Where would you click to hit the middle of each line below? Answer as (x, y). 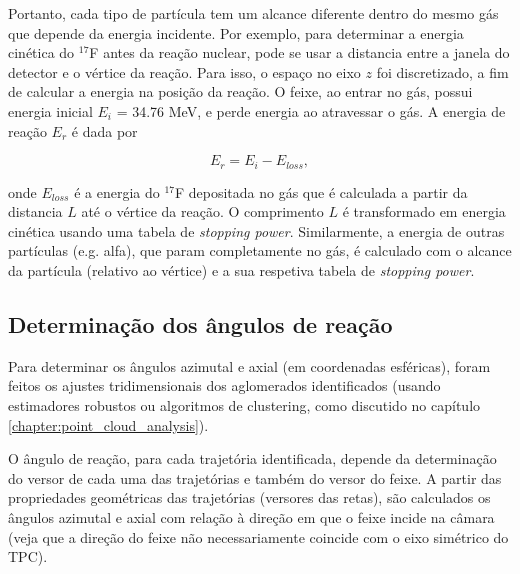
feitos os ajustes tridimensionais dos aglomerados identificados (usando (224, 385)
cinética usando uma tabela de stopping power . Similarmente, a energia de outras (256, 230)
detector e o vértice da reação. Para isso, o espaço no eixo (184, 71)
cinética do (41, 52)
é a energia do (117, 191)
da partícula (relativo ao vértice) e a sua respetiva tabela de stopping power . (241, 269)
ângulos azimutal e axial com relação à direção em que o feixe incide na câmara (251, 516)
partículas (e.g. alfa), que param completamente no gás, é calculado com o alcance (260, 250)
